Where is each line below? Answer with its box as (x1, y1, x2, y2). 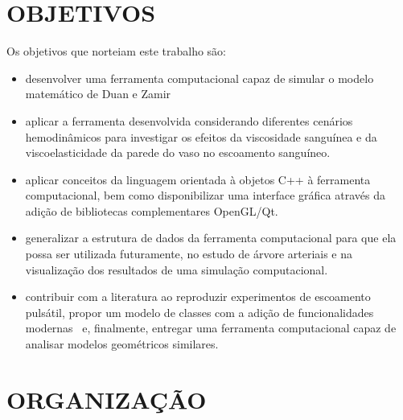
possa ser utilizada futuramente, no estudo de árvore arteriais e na (25, 245, 353, 262)
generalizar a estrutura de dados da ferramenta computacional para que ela (25, 229, 397, 246)
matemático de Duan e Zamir (25, 85, 171, 102)
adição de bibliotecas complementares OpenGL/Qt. (25, 202, 278, 219)
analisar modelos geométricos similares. (25, 336, 219, 352)
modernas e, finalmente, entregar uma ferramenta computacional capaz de (25, 319, 397, 336)
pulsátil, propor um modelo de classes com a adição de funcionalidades (25, 303, 374, 320)
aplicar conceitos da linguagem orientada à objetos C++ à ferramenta (25, 171, 371, 187)
